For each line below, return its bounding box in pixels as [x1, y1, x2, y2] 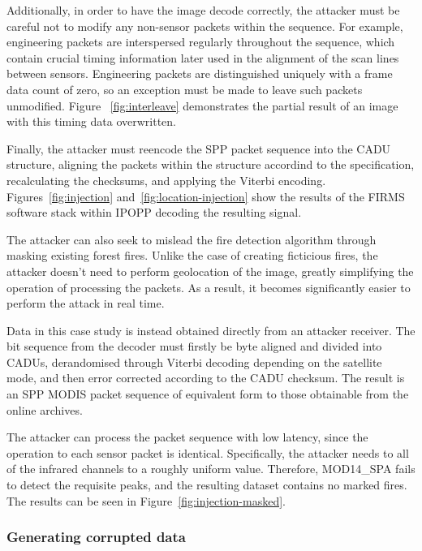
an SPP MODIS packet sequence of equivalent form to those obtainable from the [6, 385, 409, 402]
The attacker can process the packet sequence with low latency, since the [6, 428, 368, 446]
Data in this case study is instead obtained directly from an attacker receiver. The [6, 321, 416, 338]
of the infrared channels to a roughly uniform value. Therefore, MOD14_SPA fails [6, 460, 416, 477]
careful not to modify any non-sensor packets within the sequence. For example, [6, 17, 403, 34]
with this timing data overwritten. [6, 113, 177, 130]
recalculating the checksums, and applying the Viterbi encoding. [6, 171, 326, 188]
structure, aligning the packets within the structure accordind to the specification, [6, 156, 415, 173]
